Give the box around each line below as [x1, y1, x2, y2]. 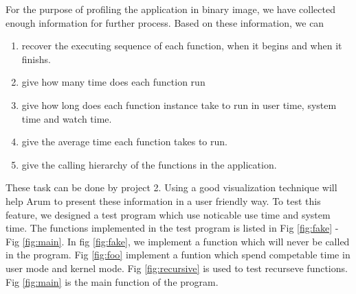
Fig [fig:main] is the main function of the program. [5, 274, 219, 289]
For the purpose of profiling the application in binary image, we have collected [5, 2, 335, 16]
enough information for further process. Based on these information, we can [5, 15, 324, 29]
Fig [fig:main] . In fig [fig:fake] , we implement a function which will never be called [5, 234, 350, 248]
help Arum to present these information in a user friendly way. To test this [5, 193, 321, 208]
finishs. [21, 51, 51, 66]
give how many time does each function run [21, 75, 205, 89]
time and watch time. [21, 111, 112, 125]
